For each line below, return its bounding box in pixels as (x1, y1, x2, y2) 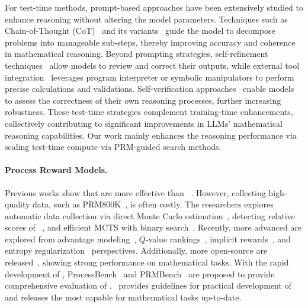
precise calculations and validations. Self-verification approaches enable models (5, 82, 294, 95)
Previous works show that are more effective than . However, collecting (5, 186, 266, 199)
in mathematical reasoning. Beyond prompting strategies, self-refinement (5, 47, 268, 60)
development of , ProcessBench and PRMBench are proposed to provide (5, 267, 275, 280)
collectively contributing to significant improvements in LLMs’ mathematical (5, 117, 283, 129)
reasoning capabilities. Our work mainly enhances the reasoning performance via (5, 129, 297, 141)
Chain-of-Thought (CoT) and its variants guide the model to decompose (5, 24, 275, 37)
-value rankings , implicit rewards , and (145, 232, 291, 245)
